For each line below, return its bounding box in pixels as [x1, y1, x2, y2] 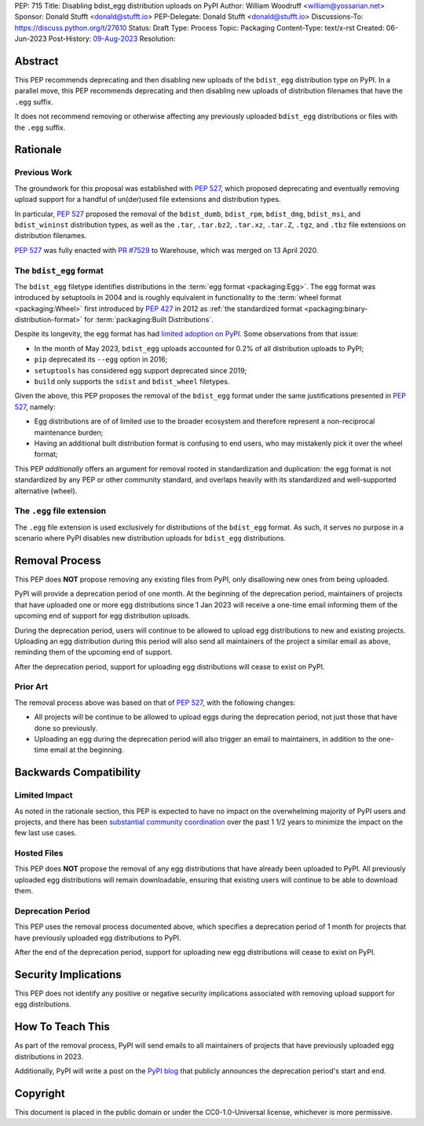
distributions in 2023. [14, 1051, 84, 1061]
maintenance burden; [34, 427, 104, 437]
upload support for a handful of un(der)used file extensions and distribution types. [14, 195, 281, 204]
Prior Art [14, 681, 49, 692]
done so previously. [34, 723, 98, 732]
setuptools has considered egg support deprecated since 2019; [34, 365, 247, 375]
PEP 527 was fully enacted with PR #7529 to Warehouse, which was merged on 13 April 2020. [14, 245, 319, 255]
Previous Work [14, 167, 72, 178]
